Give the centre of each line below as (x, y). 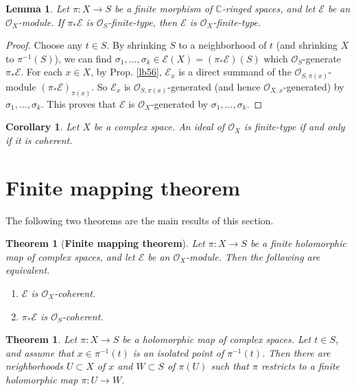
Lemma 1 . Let (37, 8)
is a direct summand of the (235, 72)
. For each (41, 72)
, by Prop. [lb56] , (126, 72)
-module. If (41, 22)
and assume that (40, 352)
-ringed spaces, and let (269, 8)
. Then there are (296, 352)
